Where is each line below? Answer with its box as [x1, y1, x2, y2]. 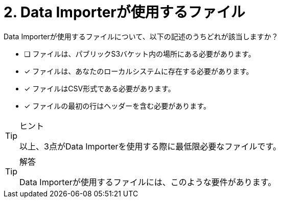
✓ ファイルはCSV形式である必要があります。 [24, 84, 175, 93]
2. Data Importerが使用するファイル [4, 4, 245, 21]
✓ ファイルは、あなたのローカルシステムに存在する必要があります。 [24, 66, 253, 75]
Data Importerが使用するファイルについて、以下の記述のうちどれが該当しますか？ [4, 32, 278, 41]
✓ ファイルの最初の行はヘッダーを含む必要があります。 [24, 101, 210, 110]
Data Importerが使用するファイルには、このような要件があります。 [19, 176, 276, 187]
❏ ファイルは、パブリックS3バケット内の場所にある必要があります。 [24, 49, 255, 58]
